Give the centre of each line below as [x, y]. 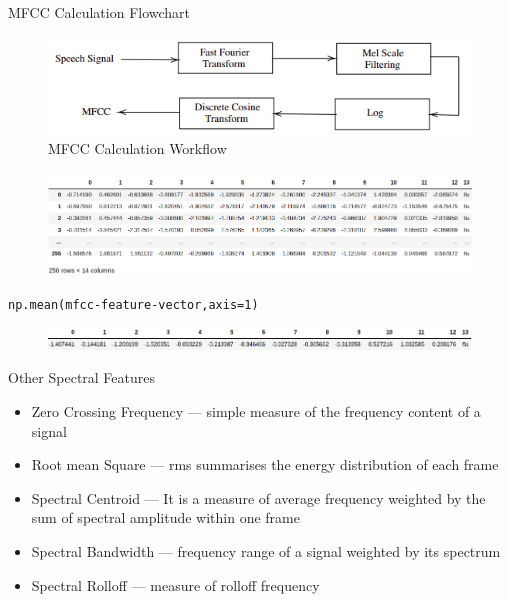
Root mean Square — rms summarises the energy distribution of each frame [265, 464]
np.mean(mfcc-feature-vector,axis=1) [133, 304]
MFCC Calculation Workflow [137, 148]
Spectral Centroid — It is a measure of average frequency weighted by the [258, 497]
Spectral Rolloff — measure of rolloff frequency [175, 584]
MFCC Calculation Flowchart [99, 12]
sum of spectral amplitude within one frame [165, 517]
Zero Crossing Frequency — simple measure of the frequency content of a [256, 411]
